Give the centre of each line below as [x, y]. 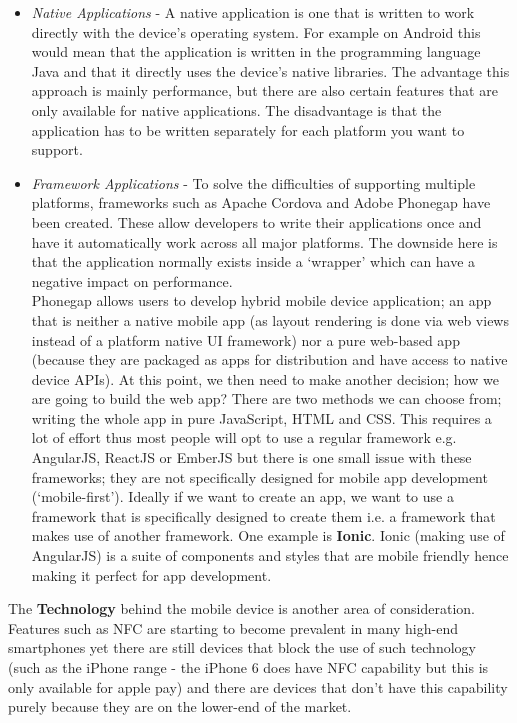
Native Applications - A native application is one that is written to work [253, 12]
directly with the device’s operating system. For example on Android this [256, 31]
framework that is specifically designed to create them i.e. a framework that [263, 515]
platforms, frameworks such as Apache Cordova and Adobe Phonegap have [261, 202]
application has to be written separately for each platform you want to [248, 129]
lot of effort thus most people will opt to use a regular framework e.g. [244, 437]
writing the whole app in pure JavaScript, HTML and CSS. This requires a [261, 417]
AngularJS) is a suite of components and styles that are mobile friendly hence [270, 555]
